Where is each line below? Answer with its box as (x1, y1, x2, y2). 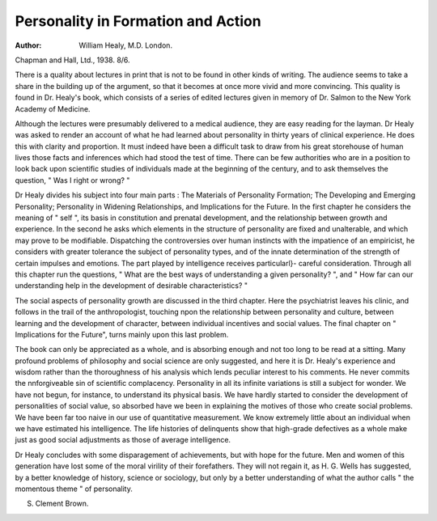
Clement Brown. (35, 498, 89, 509)
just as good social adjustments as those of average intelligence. (15, 435, 231, 445)
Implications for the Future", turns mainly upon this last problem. (15, 329, 229, 339)
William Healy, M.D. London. (78, 40, 173, 50)
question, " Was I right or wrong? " (15, 175, 130, 185)
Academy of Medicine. (15, 104, 91, 113)
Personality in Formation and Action (15, 12, 262, 30)
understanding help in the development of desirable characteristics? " (15, 281, 248, 290)
